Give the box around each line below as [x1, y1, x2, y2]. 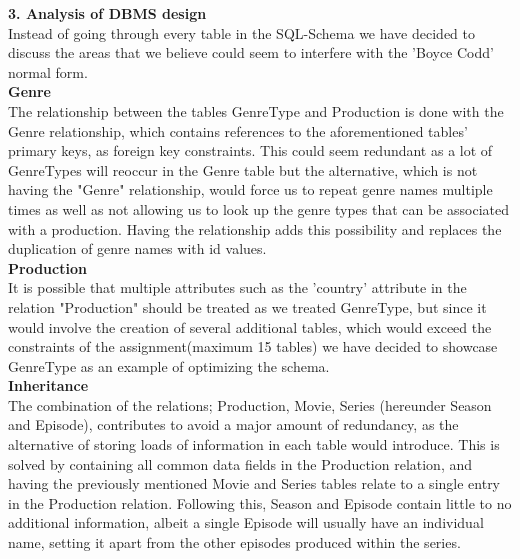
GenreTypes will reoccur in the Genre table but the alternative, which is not [8, 159, 478, 180]
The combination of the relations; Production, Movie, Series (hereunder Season [8, 394, 492, 415]
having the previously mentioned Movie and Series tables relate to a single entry [8, 473, 501, 494]
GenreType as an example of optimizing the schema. [8, 355, 330, 376]
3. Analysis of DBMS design [8, 3, 207, 23]
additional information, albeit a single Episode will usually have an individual [8, 512, 484, 533]
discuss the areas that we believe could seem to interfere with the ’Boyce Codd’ [8, 42, 494, 63]
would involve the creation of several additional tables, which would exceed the [8, 316, 492, 337]
